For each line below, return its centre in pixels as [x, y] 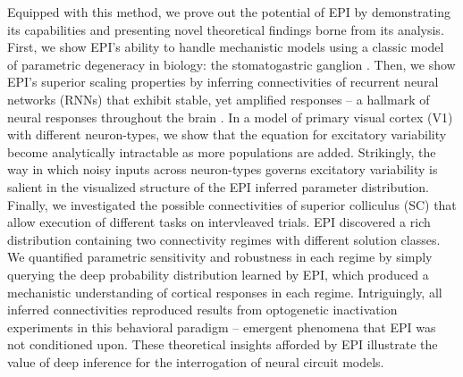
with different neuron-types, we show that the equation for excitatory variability [227, 134]
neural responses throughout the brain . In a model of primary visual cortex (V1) [230, 117]
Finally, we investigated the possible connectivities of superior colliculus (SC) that [232, 204]
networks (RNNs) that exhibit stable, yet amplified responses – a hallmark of [219, 99]
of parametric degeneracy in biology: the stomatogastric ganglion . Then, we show [231, 64]
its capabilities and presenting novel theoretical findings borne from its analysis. [226, 29]
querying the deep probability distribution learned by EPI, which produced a [218, 274]
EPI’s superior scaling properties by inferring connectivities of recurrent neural [223, 82]
